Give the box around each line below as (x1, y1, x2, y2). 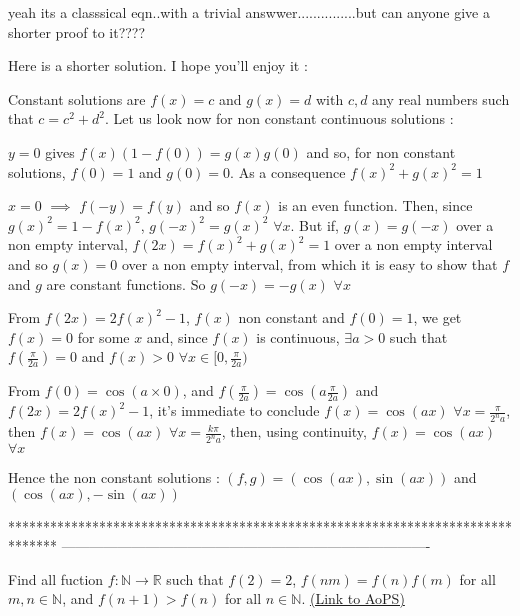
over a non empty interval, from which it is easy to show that (121, 253, 498, 274)
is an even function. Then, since (278, 195, 473, 216)
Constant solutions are (8, 88, 146, 109)
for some (77, 326, 130, 347)
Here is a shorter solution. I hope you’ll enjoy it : (8, 55, 308, 76)
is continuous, (256, 326, 340, 347)
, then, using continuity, (221, 421, 367, 442)
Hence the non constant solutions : (8, 467, 220, 488)
